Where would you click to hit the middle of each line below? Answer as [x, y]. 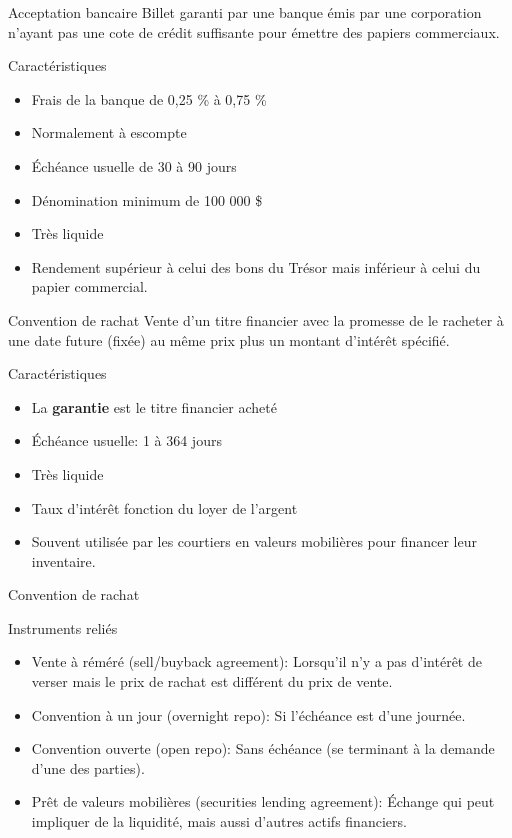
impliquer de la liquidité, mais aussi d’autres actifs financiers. [219, 821]
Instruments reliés [63, 627]
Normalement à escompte [109, 132]
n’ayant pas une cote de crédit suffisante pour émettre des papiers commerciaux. [254, 31]
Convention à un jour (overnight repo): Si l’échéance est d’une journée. [248, 714]
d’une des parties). [88, 767]
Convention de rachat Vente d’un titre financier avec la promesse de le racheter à [256, 319]
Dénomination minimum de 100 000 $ [147, 199]
